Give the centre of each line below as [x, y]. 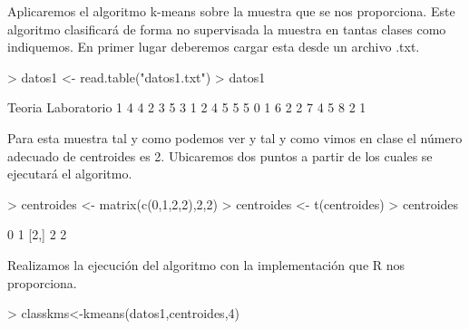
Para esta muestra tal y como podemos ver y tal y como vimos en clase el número [235, 137]
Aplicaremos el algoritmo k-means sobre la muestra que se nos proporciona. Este [231, 11]
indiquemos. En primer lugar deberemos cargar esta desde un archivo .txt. [214, 47]
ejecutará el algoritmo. [70, 174]
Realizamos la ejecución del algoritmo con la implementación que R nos [206, 264]
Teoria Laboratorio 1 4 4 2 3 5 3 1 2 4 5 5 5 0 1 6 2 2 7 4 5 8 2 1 [187, 107]
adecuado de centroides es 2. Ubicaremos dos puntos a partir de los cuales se [220, 155]
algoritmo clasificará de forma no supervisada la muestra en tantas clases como [227, 29]
